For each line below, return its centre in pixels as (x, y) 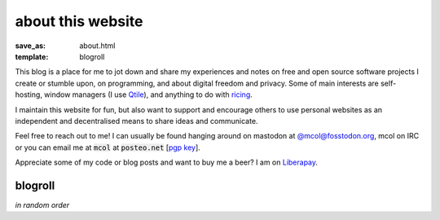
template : (32, 56)
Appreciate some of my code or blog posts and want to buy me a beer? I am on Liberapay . (166, 162)
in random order (42, 205)
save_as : (31, 46)
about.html (97, 46)
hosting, (29, 95)
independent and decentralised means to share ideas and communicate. (136, 121)
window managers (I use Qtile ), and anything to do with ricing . (148, 95)
